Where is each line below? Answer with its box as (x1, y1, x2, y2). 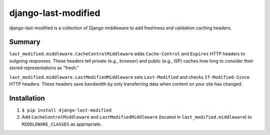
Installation (9, 94, 45, 102)
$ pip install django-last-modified (21, 107, 112, 113)
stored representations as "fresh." (9, 65, 79, 71)
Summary (9, 38, 40, 46)
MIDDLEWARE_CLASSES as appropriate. (21, 121, 102, 127)
